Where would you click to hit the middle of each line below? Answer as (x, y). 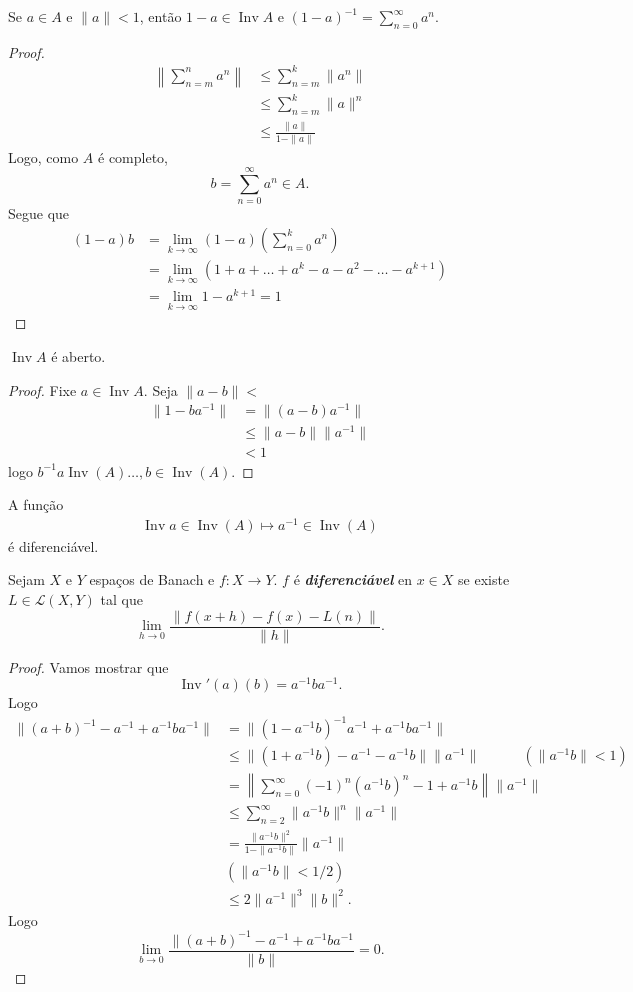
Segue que (39, 213)
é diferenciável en (353, 579)
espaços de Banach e (152, 579)
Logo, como (43, 156)
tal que (121, 598)
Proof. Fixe (42, 389)
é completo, (133, 156)
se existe (484, 579)
